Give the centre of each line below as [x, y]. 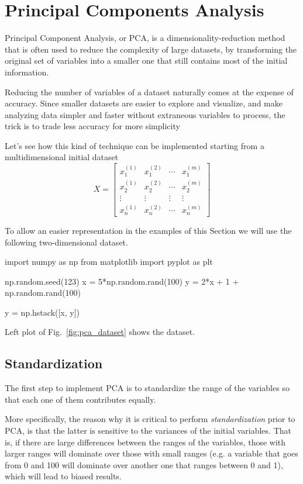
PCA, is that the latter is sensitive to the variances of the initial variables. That [148, 431]
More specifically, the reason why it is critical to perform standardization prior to [150, 419]
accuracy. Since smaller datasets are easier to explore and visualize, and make [144, 103]
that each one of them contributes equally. [80, 399]
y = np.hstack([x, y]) [42, 312]
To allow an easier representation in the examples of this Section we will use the [148, 230]
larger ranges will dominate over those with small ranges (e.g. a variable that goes [151, 453]
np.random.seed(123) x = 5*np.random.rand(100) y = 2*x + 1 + [122, 281]
